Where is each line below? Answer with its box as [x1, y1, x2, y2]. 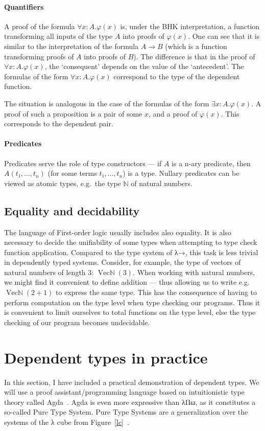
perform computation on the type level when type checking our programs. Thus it [4, 297, 260, 307]
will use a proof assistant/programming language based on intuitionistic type [4, 387, 245, 397]
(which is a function [165, 40, 227, 51]
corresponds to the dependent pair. [4, 118, 113, 129]
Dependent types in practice [4, 347, 208, 368]
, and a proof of [149, 108, 198, 119]
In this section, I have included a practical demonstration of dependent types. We [4, 376, 259, 387]
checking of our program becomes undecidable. [4, 316, 150, 327]
